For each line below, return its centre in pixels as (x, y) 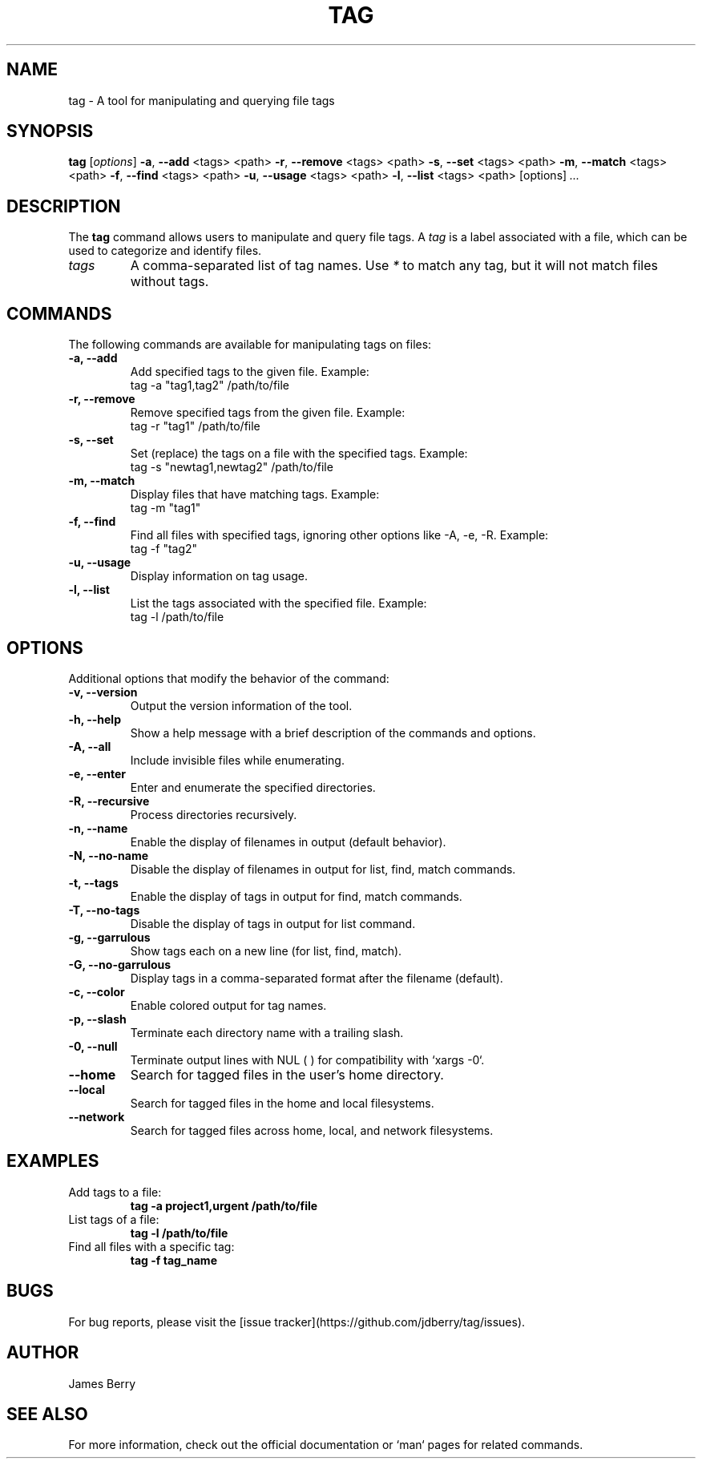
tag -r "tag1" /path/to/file (195, 426)
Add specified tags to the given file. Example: (250, 372)
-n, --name (98, 828)
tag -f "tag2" (164, 549)
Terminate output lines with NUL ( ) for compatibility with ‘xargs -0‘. (307, 1059)
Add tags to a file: (115, 1192)
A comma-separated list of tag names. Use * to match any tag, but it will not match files (394, 266)
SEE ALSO (47, 1414)
